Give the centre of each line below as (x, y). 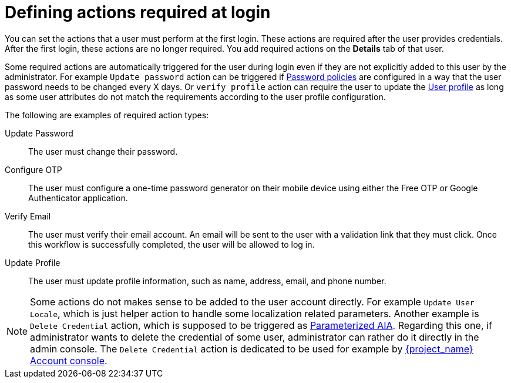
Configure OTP (33, 169)
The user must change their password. (103, 151)
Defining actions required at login (138, 12)
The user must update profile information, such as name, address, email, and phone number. (207, 281)
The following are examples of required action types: (107, 115)
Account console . (69, 360)
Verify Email (28, 216)
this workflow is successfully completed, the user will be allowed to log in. (172, 244)
